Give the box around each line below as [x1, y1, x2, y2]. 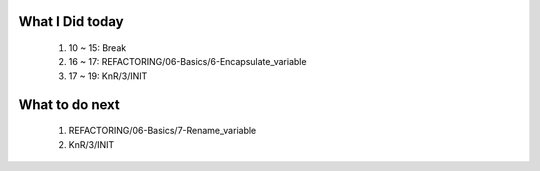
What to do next [18, 96, 120, 113]
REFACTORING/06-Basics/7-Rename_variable [68, 125, 257, 137]
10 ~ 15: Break [68, 42, 127, 54]
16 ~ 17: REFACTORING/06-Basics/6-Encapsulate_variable [68, 56, 307, 68]
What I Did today [18, 13, 124, 30]
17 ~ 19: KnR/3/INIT [68, 70, 148, 82]
